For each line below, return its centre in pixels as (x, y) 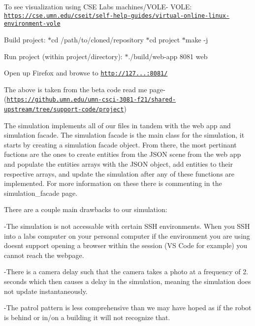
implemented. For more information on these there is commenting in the (113, 183)
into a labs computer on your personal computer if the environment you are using (127, 235)
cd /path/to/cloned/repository (97, 39)
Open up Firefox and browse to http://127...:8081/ (86, 73)
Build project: (25, 39)
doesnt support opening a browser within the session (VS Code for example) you (126, 245)
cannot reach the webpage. (44, 255)
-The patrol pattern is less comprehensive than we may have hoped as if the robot (128, 308)
